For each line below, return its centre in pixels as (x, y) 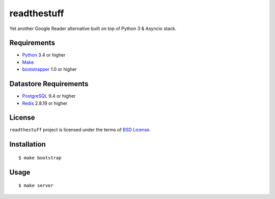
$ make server (36, 186)
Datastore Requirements (49, 84)
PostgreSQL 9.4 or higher (49, 96)
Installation (28, 144)
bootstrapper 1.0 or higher (50, 69)
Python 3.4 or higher (44, 55)
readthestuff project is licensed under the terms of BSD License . (80, 130)
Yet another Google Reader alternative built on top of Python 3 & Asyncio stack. (93, 29)
